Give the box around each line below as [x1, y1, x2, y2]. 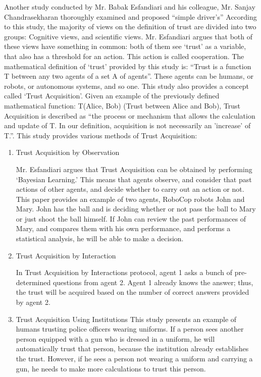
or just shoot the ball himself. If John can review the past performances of [16, 213, 246, 224]
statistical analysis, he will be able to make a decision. [16, 233, 184, 244]
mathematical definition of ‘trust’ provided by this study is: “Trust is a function [4, 61, 251, 71]
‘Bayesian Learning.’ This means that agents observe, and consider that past [16, 174, 252, 184]
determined [16, 277, 51, 287]
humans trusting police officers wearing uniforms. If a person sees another [16, 324, 244, 334]
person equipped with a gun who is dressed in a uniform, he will [16, 333, 215, 344]
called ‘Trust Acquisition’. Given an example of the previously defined [4, 90, 220, 101]
